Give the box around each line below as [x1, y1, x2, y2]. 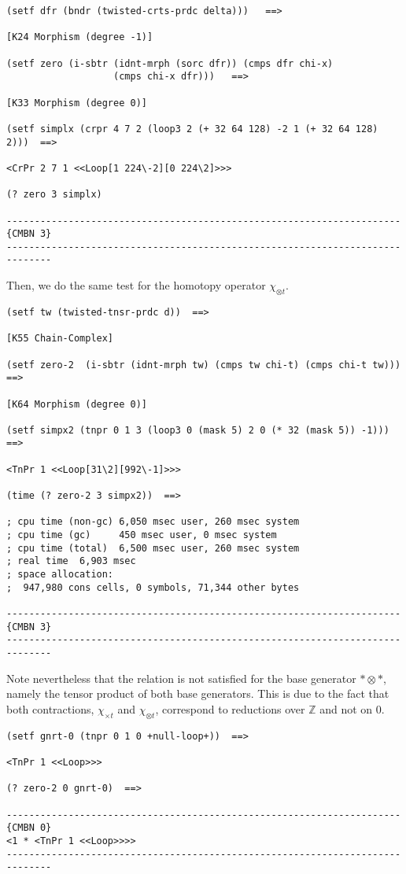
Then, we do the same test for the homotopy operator [6, 277, 266, 293]
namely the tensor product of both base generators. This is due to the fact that [6, 685, 389, 702]
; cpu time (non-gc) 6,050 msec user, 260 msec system [6, 516, 300, 528]
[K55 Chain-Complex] [6, 333, 114, 345]
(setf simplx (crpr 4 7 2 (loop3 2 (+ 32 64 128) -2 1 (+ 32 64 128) [6, 123, 378, 135]
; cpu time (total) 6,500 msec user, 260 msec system [6, 542, 300, 554]
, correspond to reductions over [155, 700, 305, 717]
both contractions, [6, 700, 94, 717]
